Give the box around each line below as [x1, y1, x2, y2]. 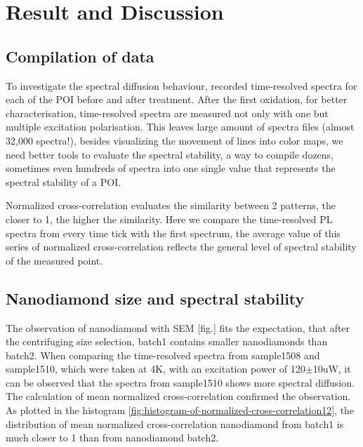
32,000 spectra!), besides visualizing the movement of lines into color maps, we [6, 133, 343, 147]
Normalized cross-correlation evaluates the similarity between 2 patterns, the [6, 198, 336, 213]
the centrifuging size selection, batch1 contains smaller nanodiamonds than [6, 334, 328, 349]
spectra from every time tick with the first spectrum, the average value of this [6, 225, 341, 240]
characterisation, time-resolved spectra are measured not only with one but [6, 105, 329, 120]
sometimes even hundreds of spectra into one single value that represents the [6, 161, 336, 175]
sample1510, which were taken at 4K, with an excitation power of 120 [6, 361, 305, 376]
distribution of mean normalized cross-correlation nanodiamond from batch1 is [6, 416, 344, 431]
